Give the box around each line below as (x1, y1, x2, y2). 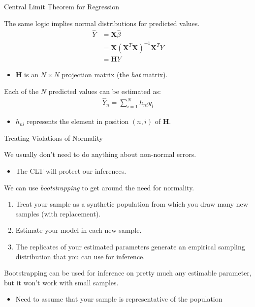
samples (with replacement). (15, 208, 101, 218)
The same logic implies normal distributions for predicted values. (4, 18, 200, 28)
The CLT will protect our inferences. (15, 166, 127, 176)
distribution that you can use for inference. (15, 251, 145, 261)
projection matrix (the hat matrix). (62, 69, 168, 79)
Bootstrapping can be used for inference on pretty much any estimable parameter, (4, 268, 252, 278)
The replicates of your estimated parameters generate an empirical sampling (15, 241, 245, 251)
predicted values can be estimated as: (48, 86, 161, 96)
